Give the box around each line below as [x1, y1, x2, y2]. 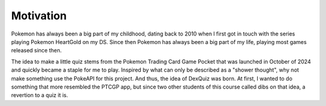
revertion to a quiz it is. [11, 92, 68, 99]
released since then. [11, 47, 62, 54]
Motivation [11, 9, 67, 22]
